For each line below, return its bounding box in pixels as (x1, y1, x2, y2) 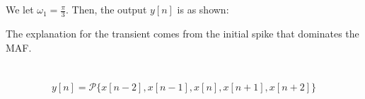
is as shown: (177, 2, 229, 17)
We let (6, 2, 34, 17)
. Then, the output (65, 2, 147, 17)
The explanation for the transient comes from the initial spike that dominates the (6, 26, 359, 41)
